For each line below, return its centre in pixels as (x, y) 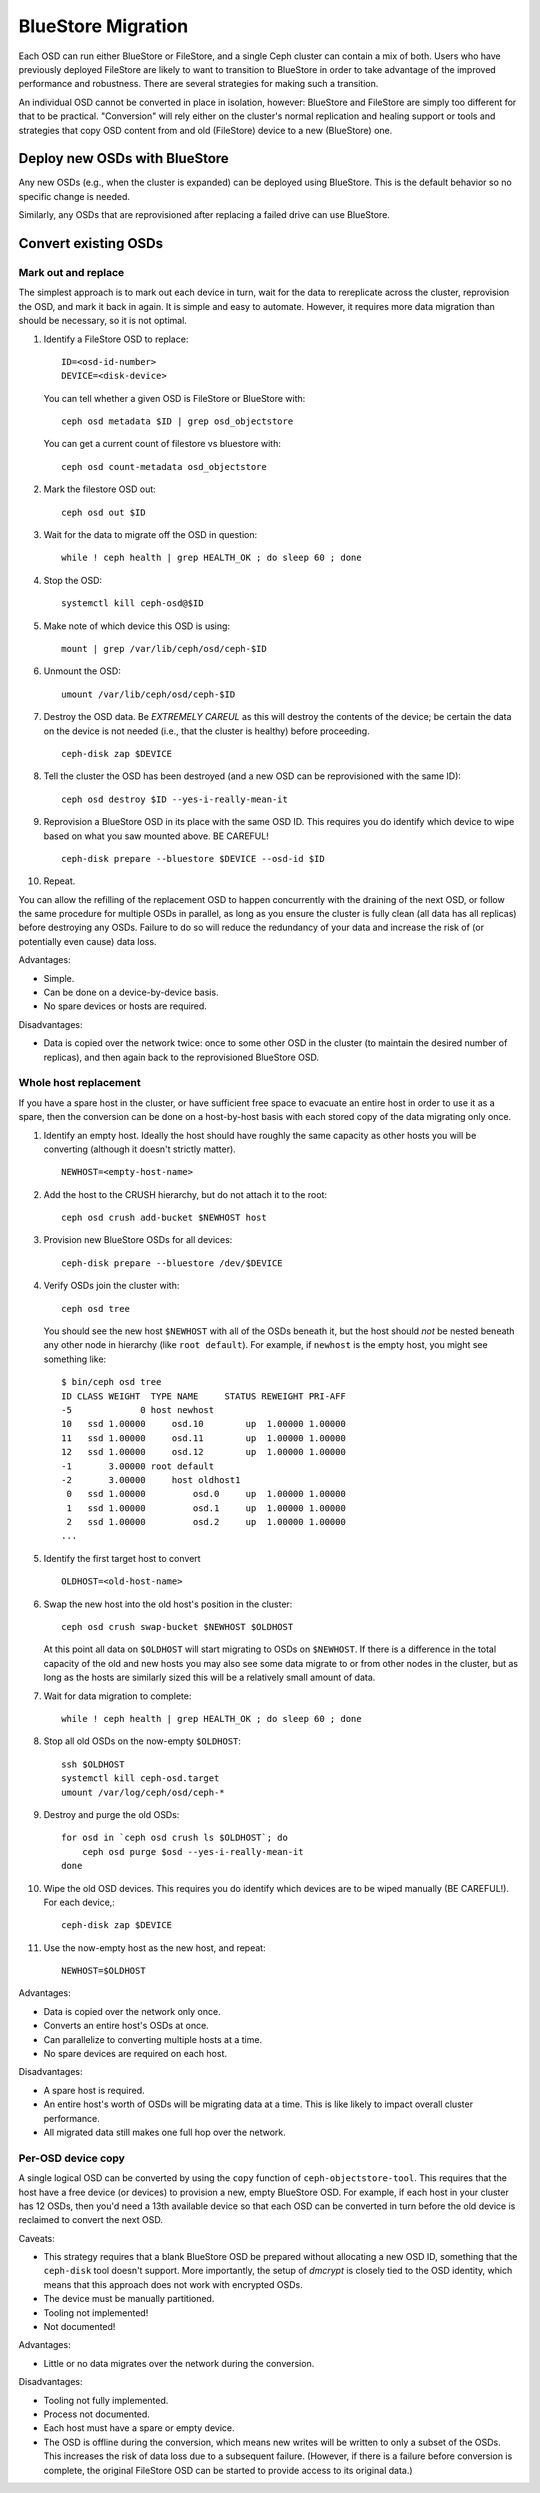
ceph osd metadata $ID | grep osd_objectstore (177, 421)
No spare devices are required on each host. (135, 2054)
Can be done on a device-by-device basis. (131, 992)
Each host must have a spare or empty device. (139, 2428)
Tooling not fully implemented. (106, 2400)
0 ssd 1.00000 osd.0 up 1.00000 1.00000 (206, 1494)
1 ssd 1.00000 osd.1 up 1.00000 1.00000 (206, 1508)
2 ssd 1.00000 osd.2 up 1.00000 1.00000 (206, 1522)
